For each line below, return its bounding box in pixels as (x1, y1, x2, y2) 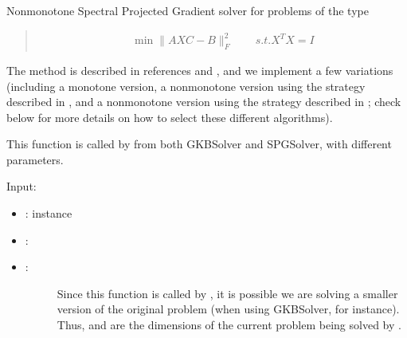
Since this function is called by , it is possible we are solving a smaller (57, 285, 398, 301)
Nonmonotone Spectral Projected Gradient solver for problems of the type (6, 2, 369, 18)
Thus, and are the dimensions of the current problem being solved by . (57, 316, 401, 333)
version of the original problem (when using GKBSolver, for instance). (57, 301, 400, 317)
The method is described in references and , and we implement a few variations (6, 61, 393, 78)
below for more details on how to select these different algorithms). (6, 108, 333, 125)
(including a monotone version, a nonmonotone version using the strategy (6, 77, 366, 94)
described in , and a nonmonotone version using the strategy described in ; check (6, 93, 401, 110)
